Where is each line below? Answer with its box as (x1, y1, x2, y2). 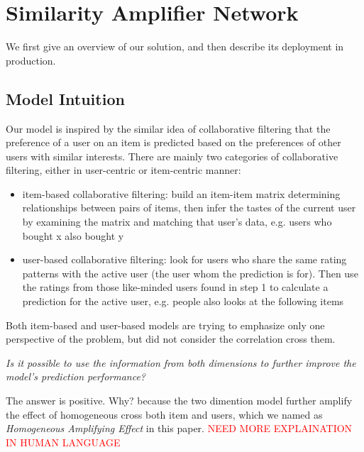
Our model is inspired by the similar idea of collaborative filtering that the (6, 121, 331, 136)
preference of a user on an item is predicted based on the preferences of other (6, 135, 341, 150)
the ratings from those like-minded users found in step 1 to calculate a (22, 280, 329, 294)
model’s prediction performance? (6, 369, 145, 384)
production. (6, 53, 56, 67)
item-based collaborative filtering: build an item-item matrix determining (22, 186, 341, 201)
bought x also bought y (22, 228, 124, 243)
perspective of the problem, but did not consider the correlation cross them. (6, 331, 336, 346)
